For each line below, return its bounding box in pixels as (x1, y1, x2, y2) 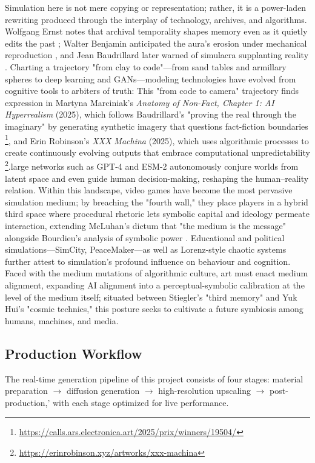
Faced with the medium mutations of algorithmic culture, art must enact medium (5, 267, 308, 279)
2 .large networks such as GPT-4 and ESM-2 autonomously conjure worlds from (5, 158, 299, 173)
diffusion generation (66, 384, 140, 397)
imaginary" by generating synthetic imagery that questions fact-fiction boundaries (5, 119, 308, 132)
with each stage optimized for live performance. (53, 396, 229, 408)
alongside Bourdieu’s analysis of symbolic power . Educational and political (5, 231, 285, 244)
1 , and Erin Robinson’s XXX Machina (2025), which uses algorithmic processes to (5, 132, 309, 147)
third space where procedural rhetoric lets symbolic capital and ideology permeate (5, 207, 310, 220)
